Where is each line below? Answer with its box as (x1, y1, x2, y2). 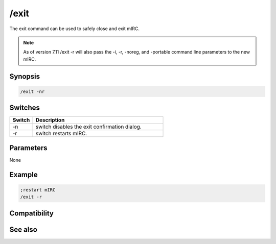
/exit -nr (20, 88, 45, 94)
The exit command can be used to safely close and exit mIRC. (9, 26, 140, 32)
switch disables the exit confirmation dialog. (35, 123, 142, 130)
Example (9, 170, 38, 179)
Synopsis (9, 72, 40, 81)
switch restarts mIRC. (35, 130, 87, 137)
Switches (9, 104, 40, 112)
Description (35, 116, 65, 124)
